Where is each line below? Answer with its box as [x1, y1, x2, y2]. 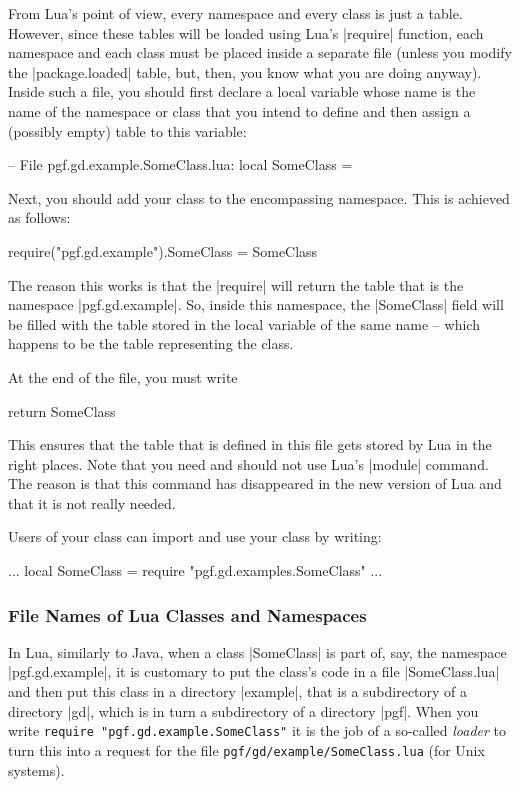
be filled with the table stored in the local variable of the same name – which [8, 313, 480, 334]
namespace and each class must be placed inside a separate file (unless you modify [8, 42, 512, 63]
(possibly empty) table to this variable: [8, 120, 247, 141]
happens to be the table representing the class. [8, 333, 294, 354]
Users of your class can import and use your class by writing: [8, 526, 382, 547]
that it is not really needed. [8, 492, 176, 513]
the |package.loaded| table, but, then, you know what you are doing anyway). [8, 61, 482, 82]
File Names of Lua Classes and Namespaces [8, 602, 367, 627]
